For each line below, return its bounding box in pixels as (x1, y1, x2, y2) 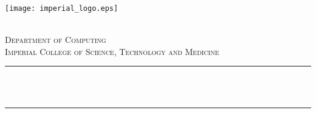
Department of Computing (5, 33, 106, 46)
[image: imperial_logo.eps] (5, 4, 118, 13)
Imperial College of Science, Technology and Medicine (5, 45, 219, 57)
